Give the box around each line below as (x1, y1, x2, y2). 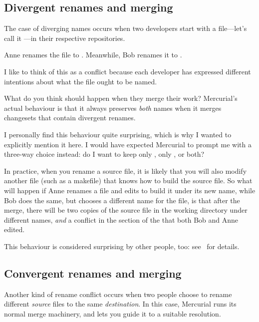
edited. (4, 224, 25, 235)
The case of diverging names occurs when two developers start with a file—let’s (4, 23, 247, 33)
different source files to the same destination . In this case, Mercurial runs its (4, 299, 237, 309)
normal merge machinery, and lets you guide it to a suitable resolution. (4, 308, 221, 319)
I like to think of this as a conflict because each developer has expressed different (4, 66, 251, 76)
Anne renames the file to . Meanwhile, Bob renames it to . (4, 49, 182, 60)
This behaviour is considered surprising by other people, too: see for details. (4, 241, 240, 251)
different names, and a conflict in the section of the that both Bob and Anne (4, 214, 239, 225)
